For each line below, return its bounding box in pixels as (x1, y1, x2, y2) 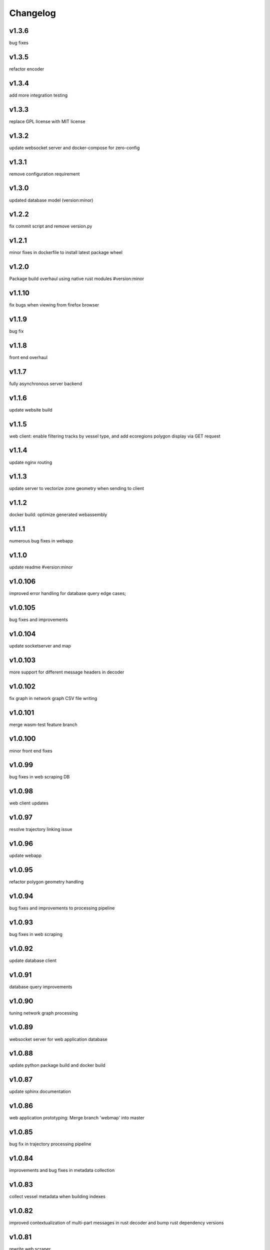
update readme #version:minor (9, 564, 73, 570)
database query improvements (9, 983, 72, 989)
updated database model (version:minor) (9, 197, 93, 203)
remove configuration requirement (9, 170, 80, 177)
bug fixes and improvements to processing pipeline (9, 905, 115, 911)
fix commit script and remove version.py (9, 223, 92, 229)
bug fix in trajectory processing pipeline (9, 1141, 91, 1147)
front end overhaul (9, 354, 47, 360)
